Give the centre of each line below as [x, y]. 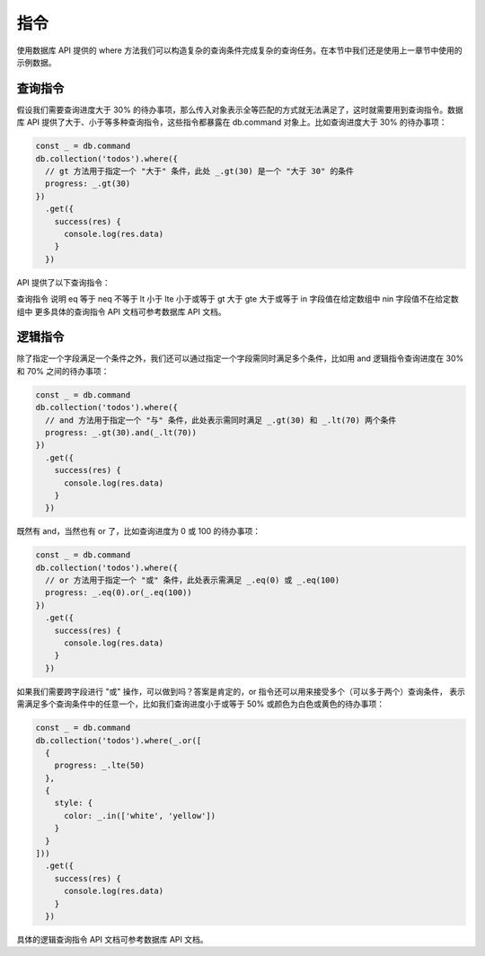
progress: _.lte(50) [100, 766]
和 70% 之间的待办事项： [63, 371]
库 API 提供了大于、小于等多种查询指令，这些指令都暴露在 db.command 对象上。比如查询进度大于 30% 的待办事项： [232, 122]
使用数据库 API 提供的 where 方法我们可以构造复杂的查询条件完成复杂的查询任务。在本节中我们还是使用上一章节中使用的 [239, 50]
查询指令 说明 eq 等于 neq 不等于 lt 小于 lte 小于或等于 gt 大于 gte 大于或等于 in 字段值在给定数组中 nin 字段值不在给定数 [238, 299]
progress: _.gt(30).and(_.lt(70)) [121, 432]
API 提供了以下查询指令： [64, 282]
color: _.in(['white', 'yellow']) [140, 816]
